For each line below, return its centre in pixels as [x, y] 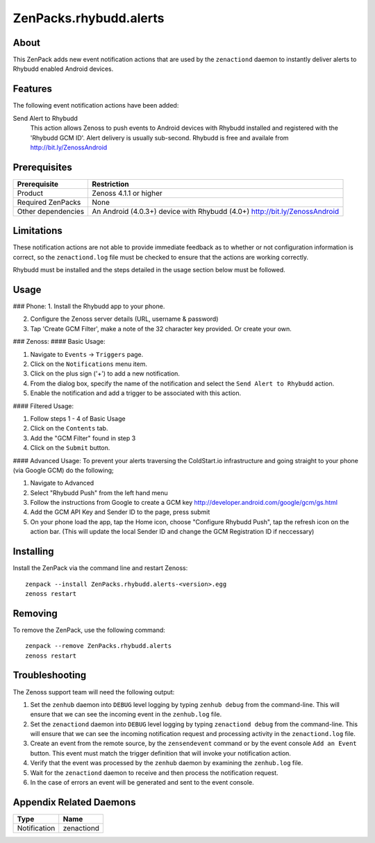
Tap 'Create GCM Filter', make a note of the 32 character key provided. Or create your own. [161, 328]
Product [30, 193]
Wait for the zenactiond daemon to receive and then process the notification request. [154, 773]
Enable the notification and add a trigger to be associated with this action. [136, 393]
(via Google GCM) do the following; [63, 470]
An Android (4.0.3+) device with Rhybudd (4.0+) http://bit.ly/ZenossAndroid [216, 211]
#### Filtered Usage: [43, 406]
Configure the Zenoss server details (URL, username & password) [124, 319]
